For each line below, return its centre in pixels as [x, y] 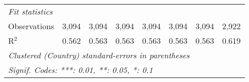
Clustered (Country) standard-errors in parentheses [99, 55]
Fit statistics [30, 11]
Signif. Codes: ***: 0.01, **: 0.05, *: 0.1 [81, 70]
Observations [31, 26]
